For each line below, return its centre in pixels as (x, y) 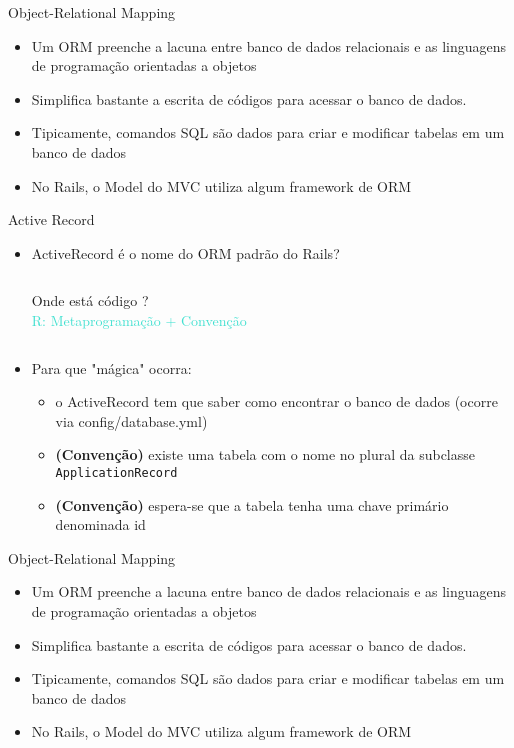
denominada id (100, 524)
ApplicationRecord (116, 472)
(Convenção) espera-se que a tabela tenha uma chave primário (252, 504)
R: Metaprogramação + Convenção (139, 319)
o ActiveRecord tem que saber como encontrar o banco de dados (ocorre (276, 401)
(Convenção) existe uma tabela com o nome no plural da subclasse (265, 454)
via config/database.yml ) (131, 420)
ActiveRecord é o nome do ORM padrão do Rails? (185, 252)
